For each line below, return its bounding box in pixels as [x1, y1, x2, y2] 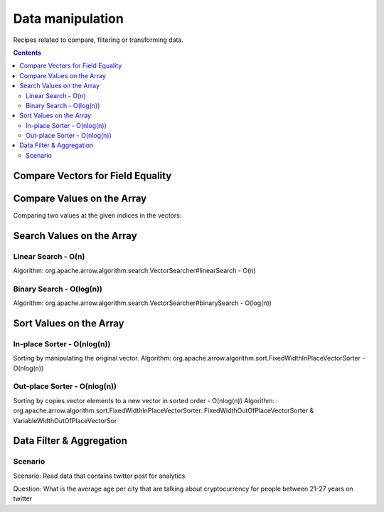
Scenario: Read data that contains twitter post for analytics [13, 471, 186, 480]
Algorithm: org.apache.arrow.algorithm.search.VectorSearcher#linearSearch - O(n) [13, 266, 256, 274]
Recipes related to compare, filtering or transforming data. [13, 36, 184, 44]
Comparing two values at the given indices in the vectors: [13, 210, 182, 220]
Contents [13, 48, 42, 57]
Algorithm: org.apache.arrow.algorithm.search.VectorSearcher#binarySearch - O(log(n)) [13, 299, 272, 307]
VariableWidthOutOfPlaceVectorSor [13, 416, 117, 425]
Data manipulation [13, 11, 124, 26]
